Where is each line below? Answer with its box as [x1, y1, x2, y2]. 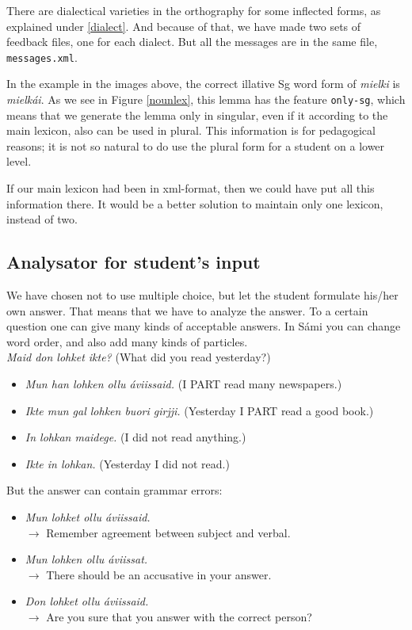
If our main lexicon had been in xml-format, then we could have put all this [6, 180, 375, 197]
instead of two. [6, 211, 78, 227]
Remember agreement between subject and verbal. [46, 524, 291, 540]
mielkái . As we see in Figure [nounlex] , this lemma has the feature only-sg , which [6, 91, 406, 108]
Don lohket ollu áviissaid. [25, 593, 149, 609]
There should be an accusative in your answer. [46, 566, 272, 582]
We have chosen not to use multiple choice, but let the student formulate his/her [6, 287, 399, 304]
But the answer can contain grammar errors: [6, 482, 223, 498]
